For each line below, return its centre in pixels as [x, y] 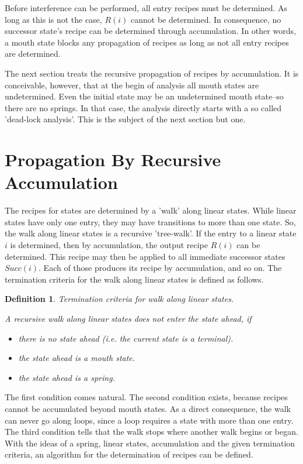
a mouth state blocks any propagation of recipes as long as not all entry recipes [147, 42]
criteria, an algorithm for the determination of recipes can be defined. [129, 454]
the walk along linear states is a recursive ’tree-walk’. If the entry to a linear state [151, 233]
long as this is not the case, [53, 19]
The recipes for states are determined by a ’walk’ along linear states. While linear [151, 210]
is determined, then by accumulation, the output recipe [109, 245]
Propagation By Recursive [113, 159]
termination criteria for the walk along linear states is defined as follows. [134, 279]
